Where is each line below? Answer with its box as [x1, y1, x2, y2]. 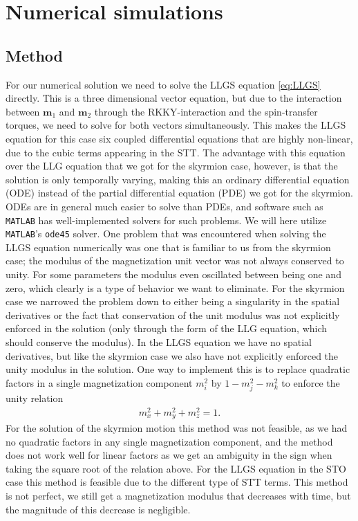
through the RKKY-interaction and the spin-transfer [94, 104, 318, 118]
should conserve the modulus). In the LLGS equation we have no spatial [6, 334, 312, 349]
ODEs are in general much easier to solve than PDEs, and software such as [6, 199, 323, 213]
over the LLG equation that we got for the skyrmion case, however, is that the [6, 158, 338, 173]
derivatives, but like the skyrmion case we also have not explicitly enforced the [6, 348, 339, 363]
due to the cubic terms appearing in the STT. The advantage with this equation [6, 145, 346, 159]
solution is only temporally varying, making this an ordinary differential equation [6, 172, 350, 186]
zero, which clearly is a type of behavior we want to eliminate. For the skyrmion [6, 280, 345, 295]
